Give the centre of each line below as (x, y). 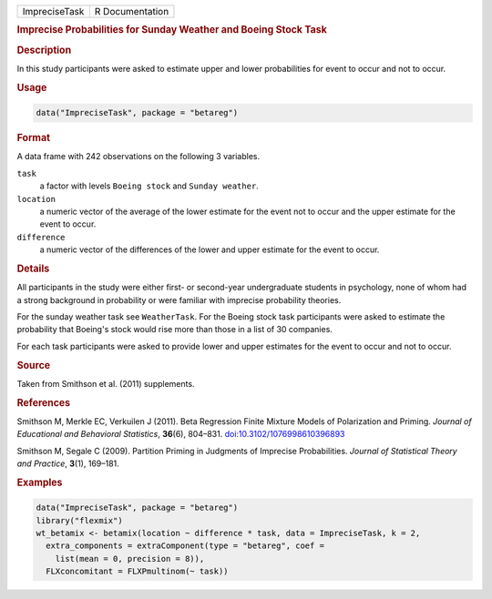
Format (33, 138)
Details (33, 269)
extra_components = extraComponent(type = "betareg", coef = (185, 546)
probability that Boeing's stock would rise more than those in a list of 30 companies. (174, 330)
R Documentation (132, 11)
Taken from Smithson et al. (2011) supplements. (106, 383)
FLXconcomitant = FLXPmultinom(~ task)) (137, 572)
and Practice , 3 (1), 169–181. (68, 463)
